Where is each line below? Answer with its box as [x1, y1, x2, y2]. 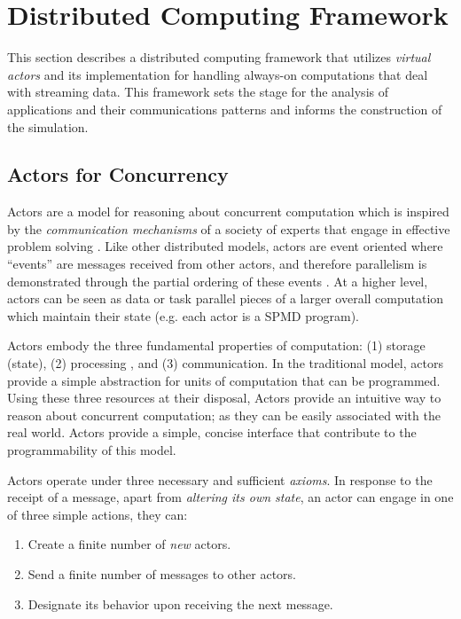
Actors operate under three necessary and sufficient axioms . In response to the [7, 470, 433, 489]
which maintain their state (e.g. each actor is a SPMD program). [7, 306, 359, 325]
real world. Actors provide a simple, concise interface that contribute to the [7, 423, 417, 442]
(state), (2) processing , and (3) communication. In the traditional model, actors [7, 354, 443, 372]
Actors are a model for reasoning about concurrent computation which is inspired [7, 202, 449, 221]
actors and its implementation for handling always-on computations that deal [7, 65, 428, 83]
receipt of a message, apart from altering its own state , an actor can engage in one [7, 488, 454, 506]
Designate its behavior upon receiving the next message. [27, 594, 333, 613]
